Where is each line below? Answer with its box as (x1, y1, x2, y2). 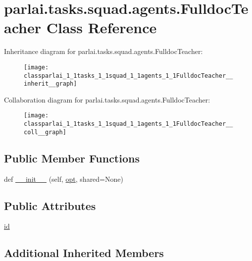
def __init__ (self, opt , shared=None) (4, 173, 123, 184)
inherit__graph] (24, 80, 77, 88)
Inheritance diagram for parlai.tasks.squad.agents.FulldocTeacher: (4, 46, 203, 56)
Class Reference (46, 17, 157, 38)
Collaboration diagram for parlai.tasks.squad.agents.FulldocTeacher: (4, 94, 210, 104)
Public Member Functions (4, 150, 140, 165)
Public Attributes (4, 198, 96, 213)
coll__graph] (24, 128, 66, 136)
